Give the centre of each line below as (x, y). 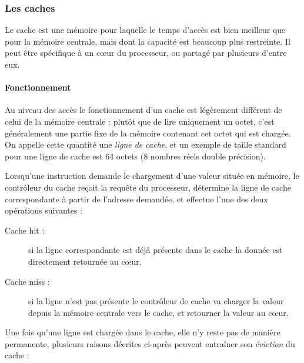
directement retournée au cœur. (85, 261)
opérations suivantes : (44, 210)
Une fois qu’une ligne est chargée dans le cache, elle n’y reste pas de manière (143, 332)
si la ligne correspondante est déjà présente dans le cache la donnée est (156, 250)
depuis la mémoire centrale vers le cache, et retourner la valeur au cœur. (158, 312)
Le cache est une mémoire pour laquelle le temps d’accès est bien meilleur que (145, 30)
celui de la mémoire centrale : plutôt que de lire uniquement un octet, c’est (140, 121)
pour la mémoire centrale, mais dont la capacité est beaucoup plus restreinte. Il (148, 41)
